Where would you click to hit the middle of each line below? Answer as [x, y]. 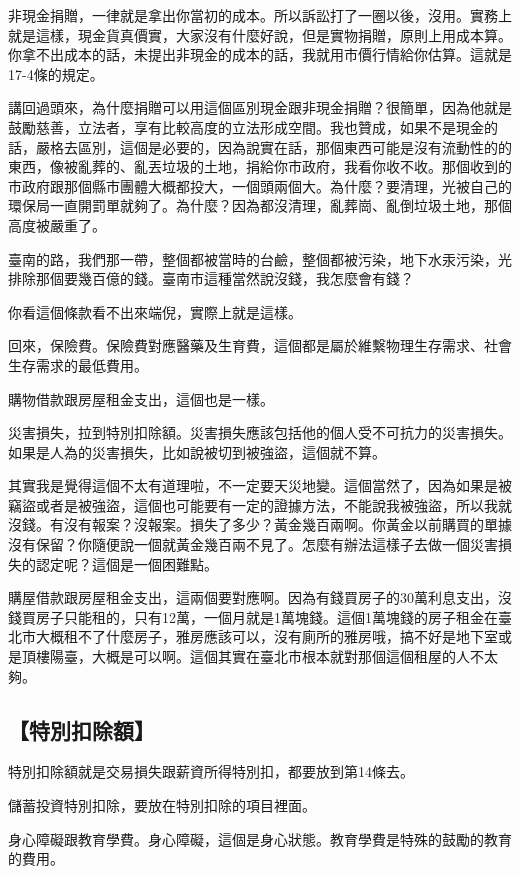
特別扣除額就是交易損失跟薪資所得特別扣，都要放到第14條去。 [211, 771]
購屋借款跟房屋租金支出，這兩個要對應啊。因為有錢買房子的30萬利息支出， [253, 597]
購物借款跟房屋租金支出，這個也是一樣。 [141, 398]
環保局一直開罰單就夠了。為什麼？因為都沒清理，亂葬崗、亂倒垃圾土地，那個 [260, 205]
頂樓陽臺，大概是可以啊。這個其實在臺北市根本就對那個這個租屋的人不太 [259, 656]
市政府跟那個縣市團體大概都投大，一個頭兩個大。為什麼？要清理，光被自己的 [260, 185]
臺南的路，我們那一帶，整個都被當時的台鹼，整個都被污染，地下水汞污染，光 [260, 258]
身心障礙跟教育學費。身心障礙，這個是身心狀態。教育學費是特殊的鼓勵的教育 [260, 838]
